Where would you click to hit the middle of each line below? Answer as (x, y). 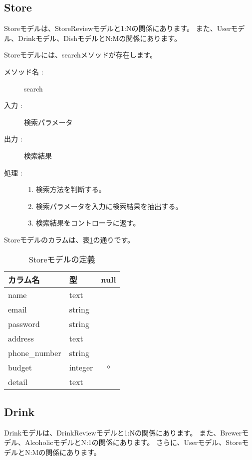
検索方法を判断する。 (71, 189)
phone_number (35, 352)
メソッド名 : (24, 71)
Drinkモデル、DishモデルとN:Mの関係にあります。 (99, 38)
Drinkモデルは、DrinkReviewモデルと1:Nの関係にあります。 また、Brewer (123, 432)
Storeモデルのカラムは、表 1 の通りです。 (69, 239)
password (24, 323)
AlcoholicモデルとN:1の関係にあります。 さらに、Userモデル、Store (133, 442)
